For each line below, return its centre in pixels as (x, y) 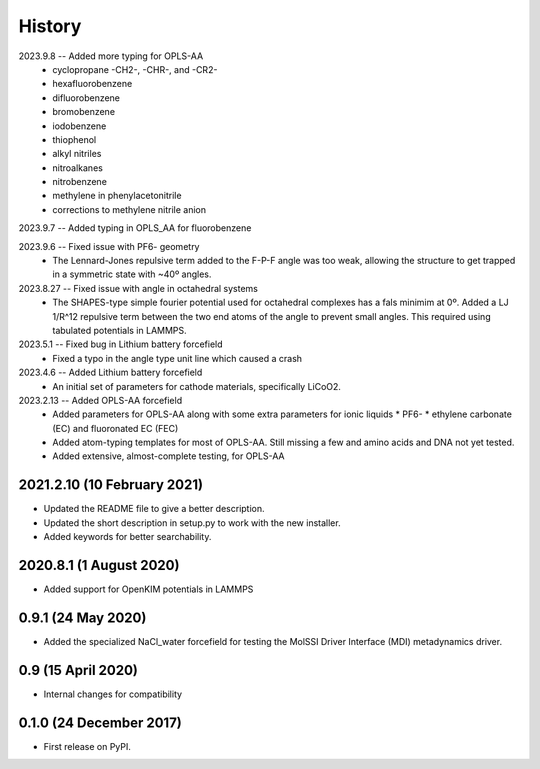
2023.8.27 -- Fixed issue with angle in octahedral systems (138, 288)
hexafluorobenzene (92, 84)
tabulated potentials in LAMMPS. (119, 330)
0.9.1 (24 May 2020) (82, 617)
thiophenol (74, 139)
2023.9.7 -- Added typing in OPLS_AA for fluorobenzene (135, 228)
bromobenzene (83, 112)
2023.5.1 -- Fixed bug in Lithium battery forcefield (121, 344)
